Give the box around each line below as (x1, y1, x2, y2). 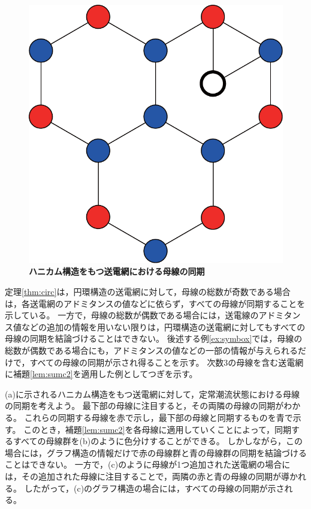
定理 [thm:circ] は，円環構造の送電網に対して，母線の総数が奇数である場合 (5, 285, 291, 298)
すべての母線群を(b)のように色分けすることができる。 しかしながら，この (13, 435, 303, 447)
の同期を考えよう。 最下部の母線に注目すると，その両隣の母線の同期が (5, 399, 284, 412)
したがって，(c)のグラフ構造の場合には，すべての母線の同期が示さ (24, 481, 285, 494)
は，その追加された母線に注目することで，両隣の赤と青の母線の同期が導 (5, 469, 290, 482)
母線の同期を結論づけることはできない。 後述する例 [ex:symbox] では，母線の (5, 332, 303, 345)
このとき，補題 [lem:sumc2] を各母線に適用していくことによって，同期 (23, 423, 291, 435)
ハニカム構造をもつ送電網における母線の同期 (29, 265, 205, 278)
